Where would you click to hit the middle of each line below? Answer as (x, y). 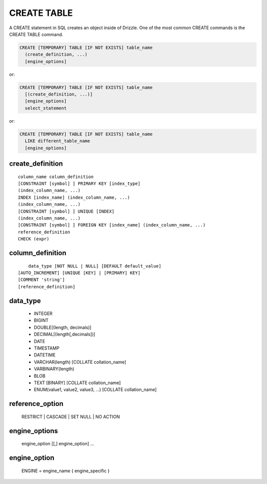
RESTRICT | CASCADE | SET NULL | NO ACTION (71, 417)
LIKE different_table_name (58, 141)
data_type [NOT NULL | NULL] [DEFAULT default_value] (95, 266)
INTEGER (43, 313)
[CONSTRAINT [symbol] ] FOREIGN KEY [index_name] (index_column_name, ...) (112, 225)
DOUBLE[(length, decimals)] (63, 327)
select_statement (46, 108)
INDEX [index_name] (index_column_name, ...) (74, 197)
